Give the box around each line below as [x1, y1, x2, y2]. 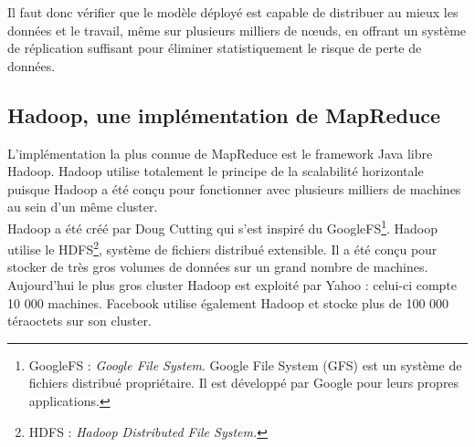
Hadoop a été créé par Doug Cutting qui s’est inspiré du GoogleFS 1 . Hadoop [7, 215, 438, 237]
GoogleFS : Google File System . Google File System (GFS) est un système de [28, 355, 462, 374]
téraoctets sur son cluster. [7, 311, 152, 330]
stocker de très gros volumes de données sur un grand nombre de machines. [7, 257, 428, 276]
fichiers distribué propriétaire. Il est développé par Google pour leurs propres [28, 373, 459, 392]
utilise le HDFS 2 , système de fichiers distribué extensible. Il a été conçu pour [7, 237, 438, 258]
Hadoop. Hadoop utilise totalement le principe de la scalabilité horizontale [7, 161, 424, 181]
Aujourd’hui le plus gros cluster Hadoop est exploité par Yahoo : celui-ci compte [7, 275, 458, 295]
